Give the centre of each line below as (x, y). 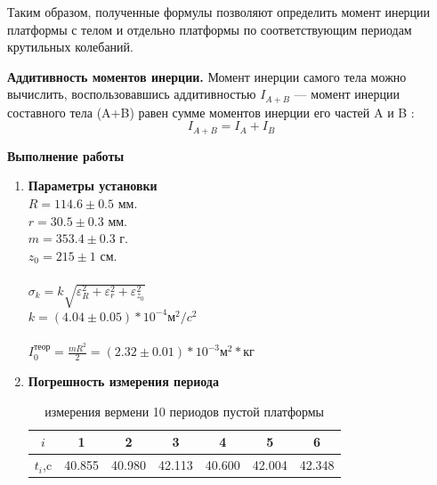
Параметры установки (93, 186)
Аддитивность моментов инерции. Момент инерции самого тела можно (207, 76)
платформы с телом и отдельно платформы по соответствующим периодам (210, 29)
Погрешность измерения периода (123, 381)
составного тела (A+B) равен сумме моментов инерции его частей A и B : (211, 112)
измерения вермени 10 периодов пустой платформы (185, 411)
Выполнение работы (66, 155)
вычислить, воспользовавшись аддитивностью (132, 94)
